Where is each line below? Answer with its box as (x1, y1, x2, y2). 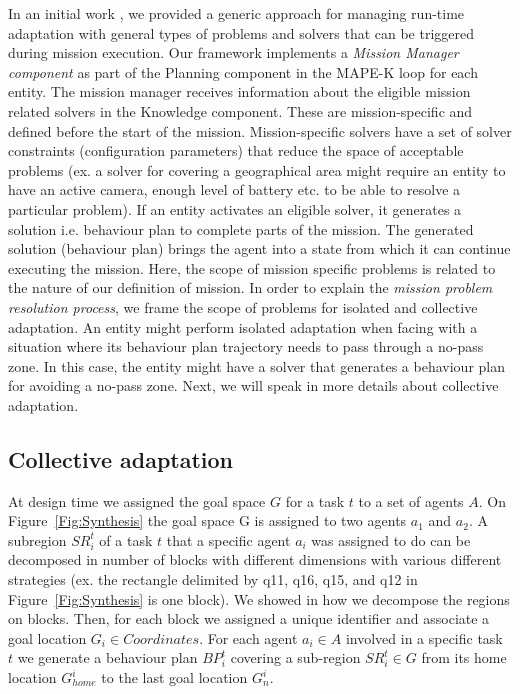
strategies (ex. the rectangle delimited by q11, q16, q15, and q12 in (8, 569, 418, 590)
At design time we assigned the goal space (8, 490, 266, 511)
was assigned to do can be (311, 529, 471, 550)
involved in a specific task (345, 627, 503, 648)
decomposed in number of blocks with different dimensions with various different (8, 549, 502, 570)
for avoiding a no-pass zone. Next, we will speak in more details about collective (8, 375, 499, 396)
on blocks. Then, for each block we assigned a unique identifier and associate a (8, 608, 490, 629)
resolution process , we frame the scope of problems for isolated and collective (8, 296, 478, 317)
